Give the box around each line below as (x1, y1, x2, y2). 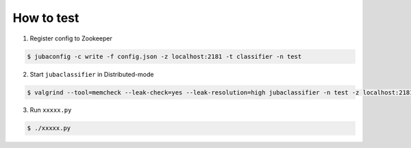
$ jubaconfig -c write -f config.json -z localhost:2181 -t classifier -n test (27, 52, 302, 60)
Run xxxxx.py (29, 106, 72, 114)
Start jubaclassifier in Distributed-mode (29, 70, 154, 78)
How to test (12, 10, 79, 25)
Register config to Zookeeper (29, 34, 112, 42)
